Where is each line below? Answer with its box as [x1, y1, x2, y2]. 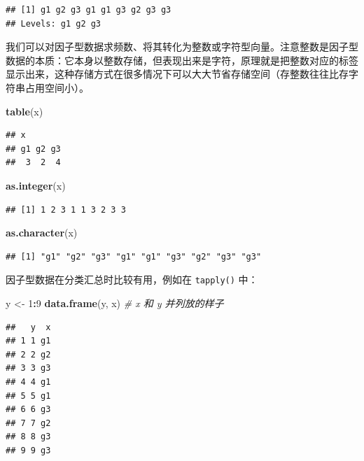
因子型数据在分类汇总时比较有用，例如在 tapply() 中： [6, 272, 258, 287]
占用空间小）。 [24, 80, 89, 94]
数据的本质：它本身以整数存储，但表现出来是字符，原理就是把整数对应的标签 [6, 52, 358, 67]
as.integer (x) [6, 178, 66, 192]
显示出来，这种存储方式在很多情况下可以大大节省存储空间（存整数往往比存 [6, 66, 349, 81]
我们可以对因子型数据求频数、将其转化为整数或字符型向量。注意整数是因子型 [6, 39, 358, 54]
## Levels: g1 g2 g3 [6, 18, 101, 29]
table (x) [6, 104, 43, 118]
